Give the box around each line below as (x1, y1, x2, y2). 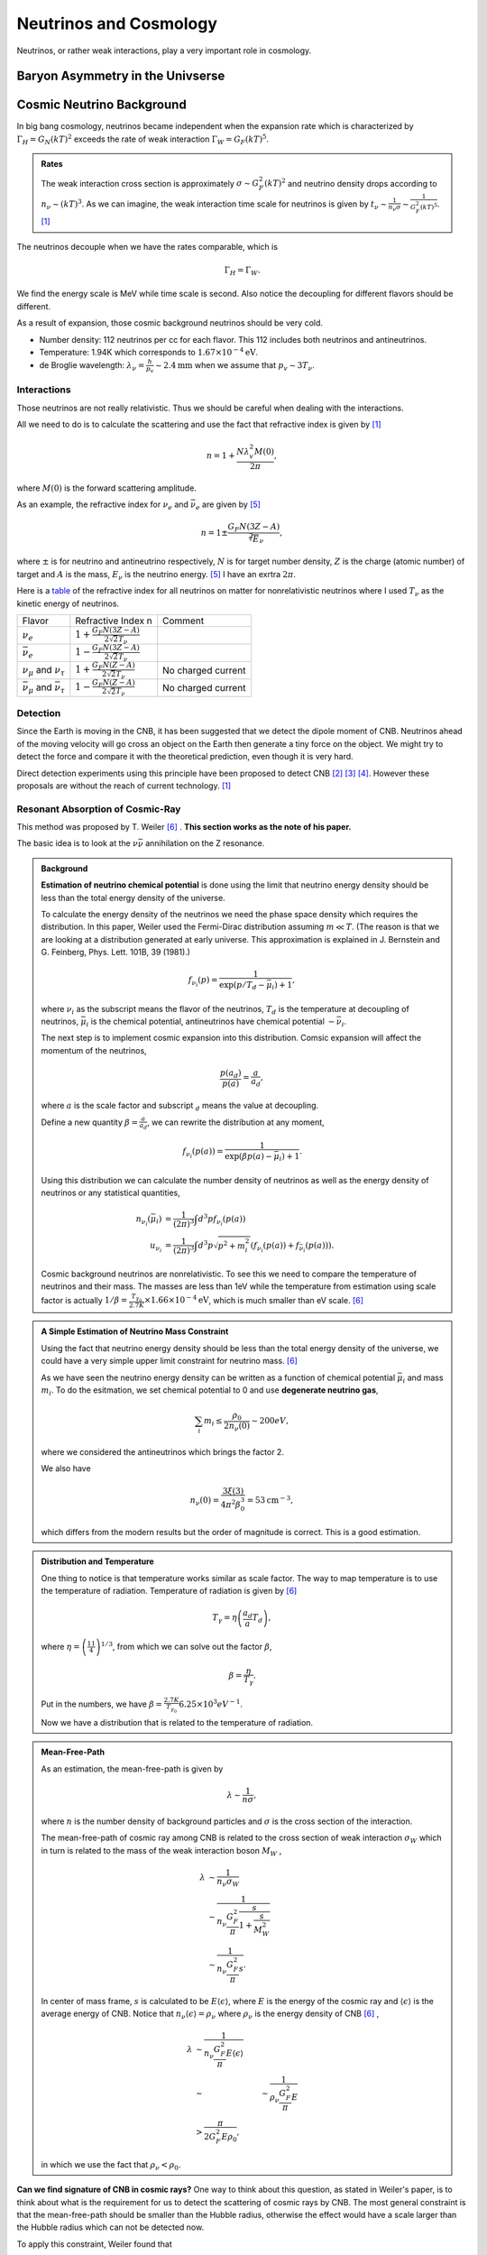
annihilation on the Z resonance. (144, 838, 265, 849)
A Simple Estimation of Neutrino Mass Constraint (41, 1326, 229, 1337)
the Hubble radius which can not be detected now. (16, 2222, 205, 2232)
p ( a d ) (219, 1067, 243, 1080)
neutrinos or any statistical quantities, (41, 1187, 180, 1198)
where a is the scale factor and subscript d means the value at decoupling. (41, 1100, 319, 1113)
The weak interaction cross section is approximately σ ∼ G (41, 178, 260, 189)
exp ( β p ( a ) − (224, 1151, 272, 1161)
